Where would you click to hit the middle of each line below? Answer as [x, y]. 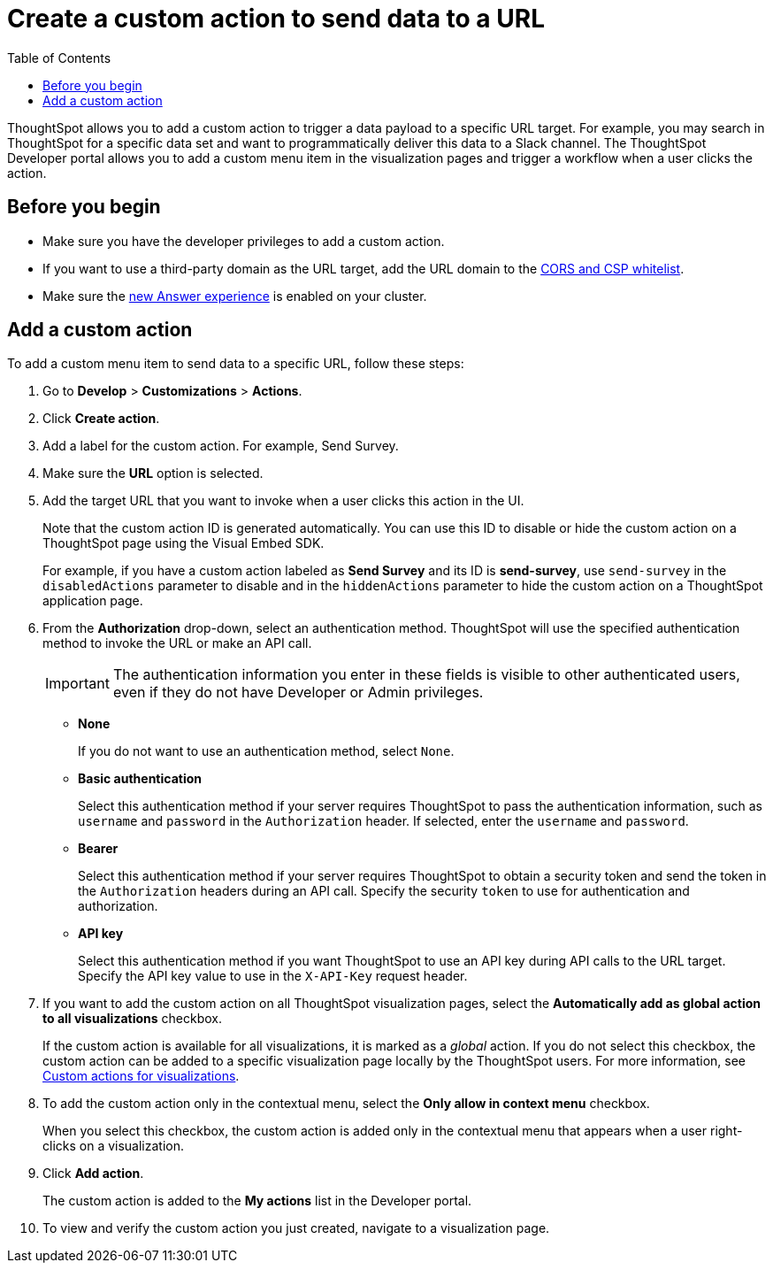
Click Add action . [93, 1174]
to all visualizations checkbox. [132, 1019]
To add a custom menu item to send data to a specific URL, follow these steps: [236, 364]
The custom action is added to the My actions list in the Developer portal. [257, 1201]
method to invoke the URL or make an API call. [177, 643]
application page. [93, 601]
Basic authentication [140, 779]
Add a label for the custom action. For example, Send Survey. [221, 446]
